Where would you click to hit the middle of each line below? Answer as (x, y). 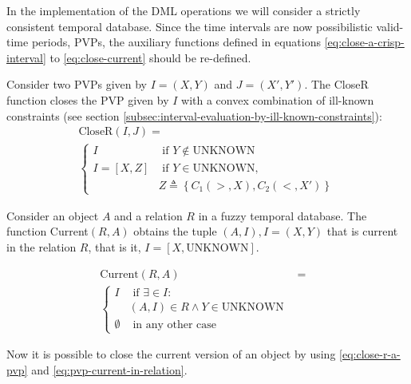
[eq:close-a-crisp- (364, 42)
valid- (390, 26)
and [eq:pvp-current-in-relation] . (109, 369)
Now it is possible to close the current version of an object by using (171, 354)
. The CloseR (336, 84)
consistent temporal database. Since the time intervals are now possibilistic (190, 26)
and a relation (148, 215)
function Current (47, 231)
